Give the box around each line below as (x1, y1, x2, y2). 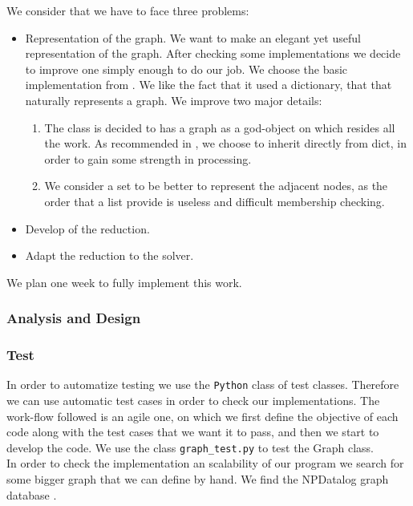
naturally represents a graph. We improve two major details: (25, 91, 322, 108)
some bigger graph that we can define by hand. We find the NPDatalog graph (6, 471, 389, 488)
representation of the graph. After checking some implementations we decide (25, 45, 401, 62)
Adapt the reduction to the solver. (25, 247, 194, 264)
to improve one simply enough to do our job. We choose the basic (25, 60, 348, 77)
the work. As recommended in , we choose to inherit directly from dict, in (44, 135, 407, 152)
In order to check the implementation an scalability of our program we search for (6, 455, 404, 472)
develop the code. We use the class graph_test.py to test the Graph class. (6, 439, 375, 455)
